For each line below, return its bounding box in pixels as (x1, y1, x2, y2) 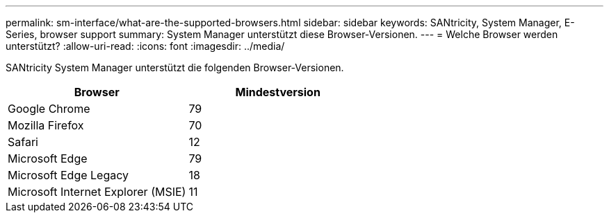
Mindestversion (235, 85, 320, 99)
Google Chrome (8, 102, 90, 116)
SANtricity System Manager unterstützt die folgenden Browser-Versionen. (6, 62, 344, 73)
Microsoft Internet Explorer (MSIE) (8, 185, 186, 199)
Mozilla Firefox (8, 118, 84, 132)
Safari (8, 135, 38, 149)
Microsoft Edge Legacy (8, 168, 129, 182)
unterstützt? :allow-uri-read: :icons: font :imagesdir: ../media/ (6, 40, 285, 52)
